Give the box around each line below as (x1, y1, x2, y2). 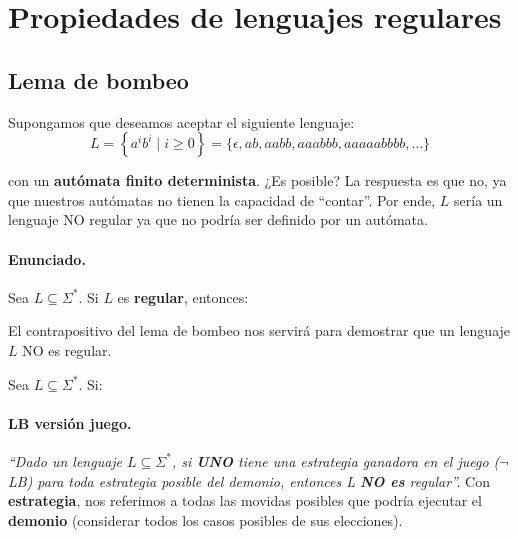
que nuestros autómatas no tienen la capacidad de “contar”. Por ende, (8, 189, 436, 210)
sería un (454, 189, 503, 210)
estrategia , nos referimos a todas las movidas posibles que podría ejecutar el (8, 490, 482, 511)
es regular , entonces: (117, 286, 249, 307)
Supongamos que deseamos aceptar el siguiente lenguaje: (8, 111, 355, 132)
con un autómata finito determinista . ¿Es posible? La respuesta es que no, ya (8, 170, 507, 191)
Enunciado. (8, 248, 86, 269)
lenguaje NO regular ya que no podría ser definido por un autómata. (8, 209, 428, 230)
